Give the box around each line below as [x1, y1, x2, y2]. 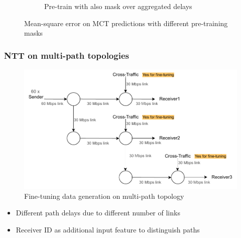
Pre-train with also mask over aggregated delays [44, 1, 192, 11]
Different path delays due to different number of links [16, 207, 180, 218]
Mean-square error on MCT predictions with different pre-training [24, 18, 228, 28]
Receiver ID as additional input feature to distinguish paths [16, 224, 200, 234]
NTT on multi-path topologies [4, 49, 129, 61]
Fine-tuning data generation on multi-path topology [24, 190, 184, 201]
